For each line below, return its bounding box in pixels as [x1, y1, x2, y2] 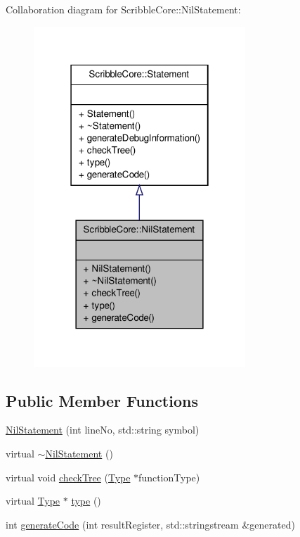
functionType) [138, 469, 200, 484]
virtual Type [6, 493, 60, 508]
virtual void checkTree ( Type [6, 469, 131, 484]
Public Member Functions [6, 389, 198, 411]
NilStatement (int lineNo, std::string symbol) [6, 422, 200, 437]
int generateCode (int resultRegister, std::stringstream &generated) [6, 517, 295, 531]
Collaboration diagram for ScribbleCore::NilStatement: [6, 2, 241, 16]
